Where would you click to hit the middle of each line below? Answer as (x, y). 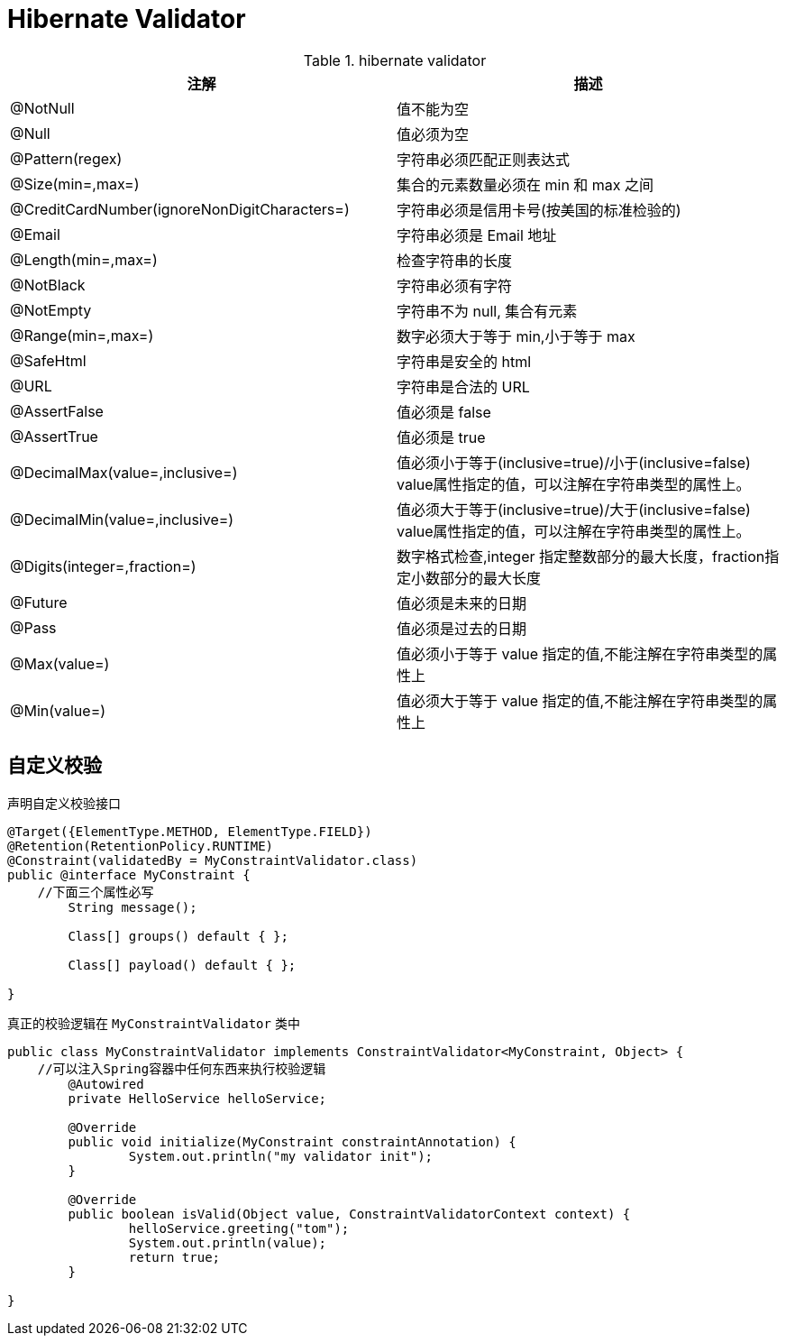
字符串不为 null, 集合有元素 (487, 311)
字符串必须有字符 (455, 285)
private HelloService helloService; (197, 1098)
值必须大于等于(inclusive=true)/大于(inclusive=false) (574, 509)
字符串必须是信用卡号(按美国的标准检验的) (539, 210)
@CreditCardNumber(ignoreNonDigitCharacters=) (180, 209)
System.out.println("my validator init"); (281, 1156)
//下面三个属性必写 (96, 892)
